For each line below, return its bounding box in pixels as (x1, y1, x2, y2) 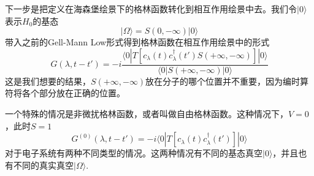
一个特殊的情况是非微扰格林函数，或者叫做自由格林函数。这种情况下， (5, 107, 288, 120)
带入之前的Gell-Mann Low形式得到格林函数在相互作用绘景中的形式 (5, 36, 270, 48)
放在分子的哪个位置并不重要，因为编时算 (145, 74, 309, 87)
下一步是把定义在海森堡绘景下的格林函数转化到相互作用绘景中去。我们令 (5, 2, 297, 15)
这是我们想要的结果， (5, 74, 91, 87)
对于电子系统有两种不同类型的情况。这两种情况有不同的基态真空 (5, 147, 262, 159)
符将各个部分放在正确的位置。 (5, 86, 125, 99)
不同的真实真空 (13, 158, 74, 171)
